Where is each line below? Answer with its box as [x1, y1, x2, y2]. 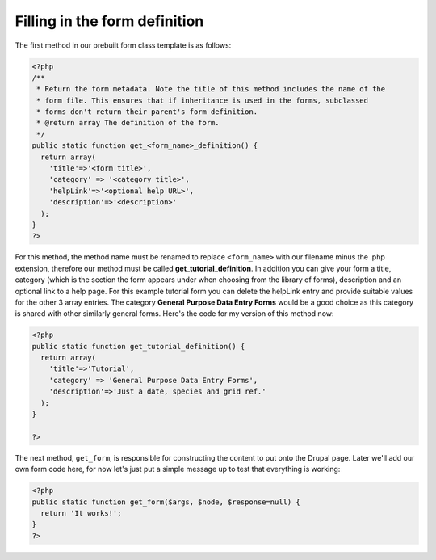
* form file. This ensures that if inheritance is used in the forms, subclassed [36, 95, 369, 105]
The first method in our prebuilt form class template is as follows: [15, 40, 232, 50]
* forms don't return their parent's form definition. [36, 107, 258, 116]
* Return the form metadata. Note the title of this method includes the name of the [36, 85, 386, 94]
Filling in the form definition [15, 12, 204, 30]
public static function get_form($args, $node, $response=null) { [31, 497, 300, 507]
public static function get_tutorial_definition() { [31, 342, 245, 351]
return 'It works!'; [40, 508, 122, 517]
